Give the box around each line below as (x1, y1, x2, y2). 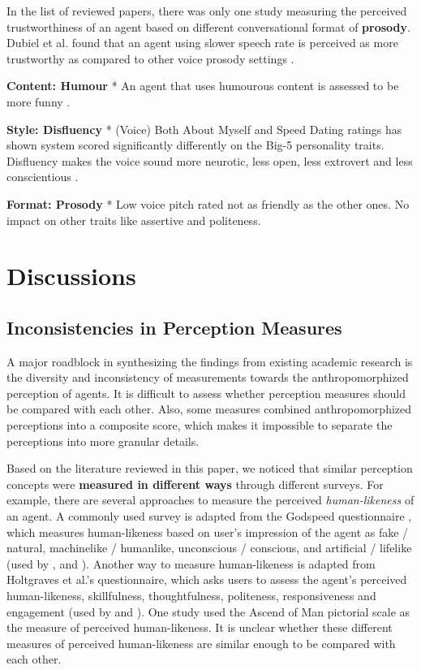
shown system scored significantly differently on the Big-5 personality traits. (6, 136, 384, 153)
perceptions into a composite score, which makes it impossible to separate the (6, 417, 393, 434)
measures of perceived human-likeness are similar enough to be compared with (6, 634, 396, 651)
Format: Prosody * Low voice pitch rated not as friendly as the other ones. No (6, 195, 410, 212)
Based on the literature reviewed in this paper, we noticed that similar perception (6, 460, 413, 477)
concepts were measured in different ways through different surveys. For (6, 475, 384, 492)
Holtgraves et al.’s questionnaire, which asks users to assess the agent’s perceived (6, 571, 407, 588)
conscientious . (6, 168, 79, 185)
